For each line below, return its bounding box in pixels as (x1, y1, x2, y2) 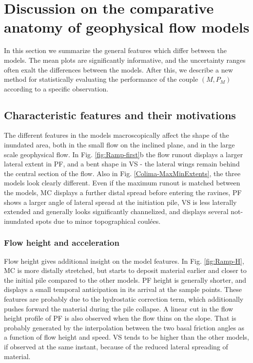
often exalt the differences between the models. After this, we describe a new (4, 64, 233, 74)
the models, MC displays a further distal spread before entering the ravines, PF (4, 187, 242, 198)
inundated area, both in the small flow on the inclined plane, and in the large (4, 140, 235, 150)
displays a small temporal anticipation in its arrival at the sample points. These (4, 284, 242, 294)
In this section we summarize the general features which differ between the (4, 45, 227, 55)
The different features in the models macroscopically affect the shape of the (4, 130, 229, 140)
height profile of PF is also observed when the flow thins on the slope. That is (4, 313, 236, 323)
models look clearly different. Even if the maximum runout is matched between (4, 178, 240, 188)
